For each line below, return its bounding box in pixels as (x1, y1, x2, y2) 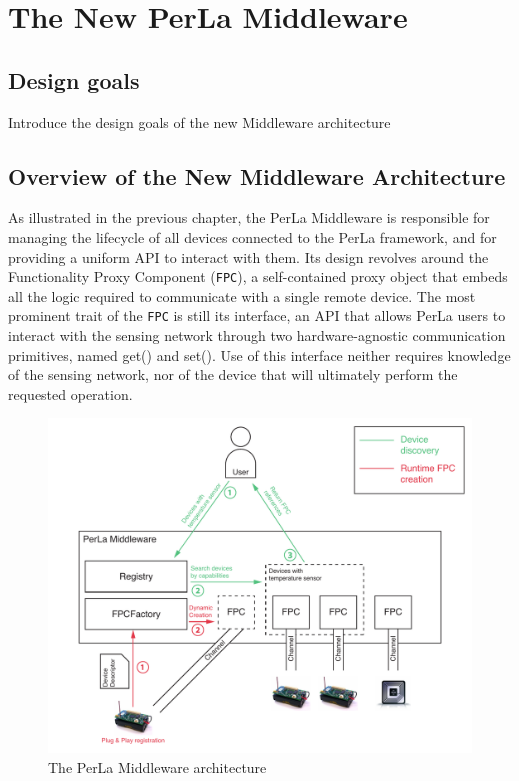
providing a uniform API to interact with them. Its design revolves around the (8, 246, 489, 267)
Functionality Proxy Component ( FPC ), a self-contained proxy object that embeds (8, 266, 508, 287)
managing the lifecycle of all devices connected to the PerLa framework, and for (8, 226, 497, 247)
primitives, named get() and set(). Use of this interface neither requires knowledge (8, 344, 511, 365)
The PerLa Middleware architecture (48, 756, 267, 777)
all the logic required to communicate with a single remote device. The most (8, 285, 476, 306)
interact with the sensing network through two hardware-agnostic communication (8, 325, 506, 346)
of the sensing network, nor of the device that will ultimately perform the (8, 364, 458, 385)
